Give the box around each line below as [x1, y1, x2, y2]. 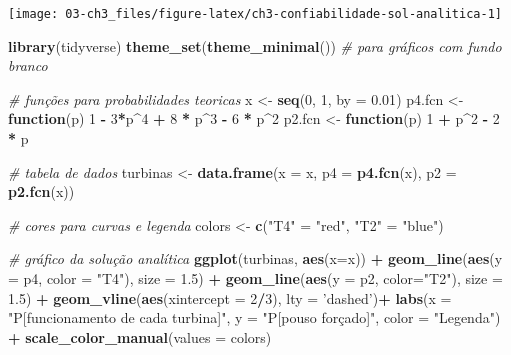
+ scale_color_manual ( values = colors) [8, 326, 272, 347]
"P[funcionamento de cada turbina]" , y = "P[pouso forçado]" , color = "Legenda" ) [8, 307, 501, 328]
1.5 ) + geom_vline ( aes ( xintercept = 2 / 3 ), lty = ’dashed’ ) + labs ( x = [8, 287, 452, 308]
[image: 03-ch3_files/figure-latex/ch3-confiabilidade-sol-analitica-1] [8, 7, 502, 21]
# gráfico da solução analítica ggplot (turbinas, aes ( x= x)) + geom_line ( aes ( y [8, 248, 503, 269]
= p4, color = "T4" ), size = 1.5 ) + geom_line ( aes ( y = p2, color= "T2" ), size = [8, 268, 503, 288]
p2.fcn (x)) [8, 181, 75, 202]
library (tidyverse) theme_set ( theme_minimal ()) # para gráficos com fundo [8, 35, 502, 56]
